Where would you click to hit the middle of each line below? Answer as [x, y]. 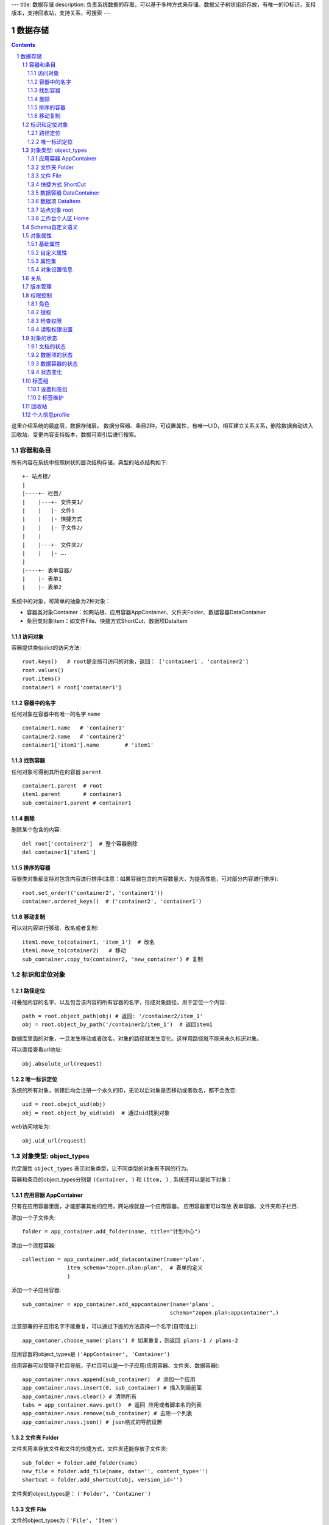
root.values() [43, 670]
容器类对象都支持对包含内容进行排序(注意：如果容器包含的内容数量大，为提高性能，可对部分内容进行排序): [145, 879]
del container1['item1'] [59, 852]
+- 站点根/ [37, 476]
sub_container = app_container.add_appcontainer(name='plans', [119, 1304]
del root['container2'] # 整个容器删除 [80, 844]
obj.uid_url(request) [54, 1140]
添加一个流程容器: [34, 1245]
